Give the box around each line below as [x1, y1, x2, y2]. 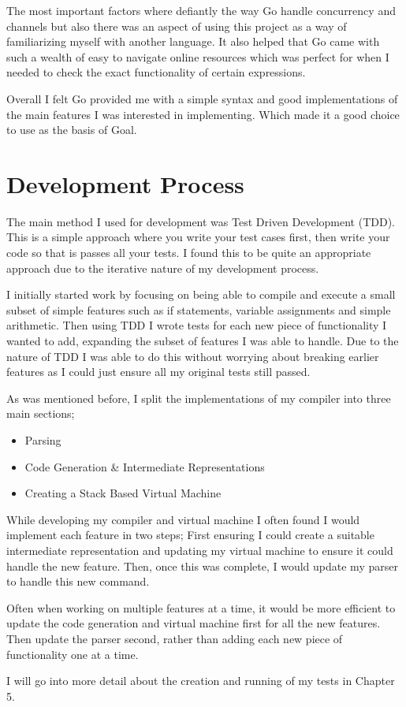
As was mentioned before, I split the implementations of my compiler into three [6, 389, 391, 406]
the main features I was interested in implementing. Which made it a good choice [6, 106, 400, 122]
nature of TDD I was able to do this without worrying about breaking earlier [6, 348, 379, 364]
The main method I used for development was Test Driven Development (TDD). [6, 213, 395, 229]
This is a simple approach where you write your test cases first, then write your [6, 229, 390, 245]
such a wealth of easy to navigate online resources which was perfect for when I [6, 48, 389, 65]
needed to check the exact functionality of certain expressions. [6, 64, 306, 80]
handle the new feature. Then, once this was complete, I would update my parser [6, 557, 398, 574]
